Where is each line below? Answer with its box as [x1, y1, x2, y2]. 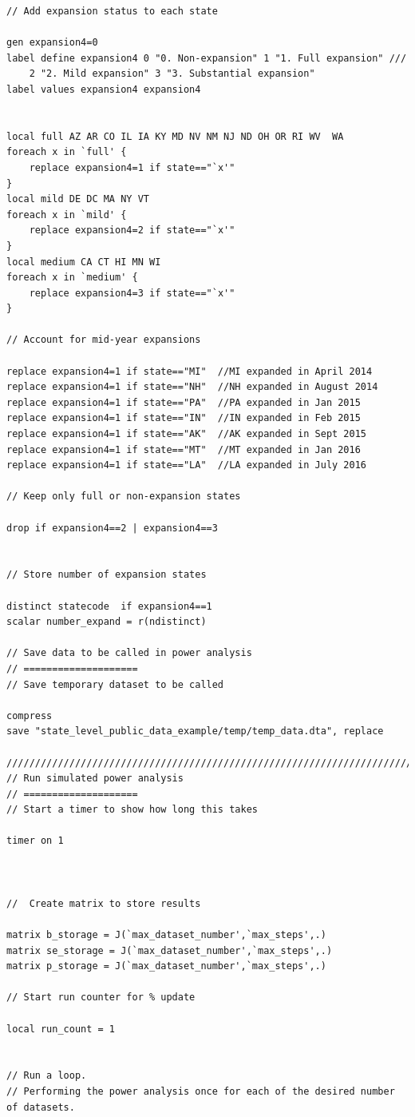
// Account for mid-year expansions [6, 334, 201, 346]
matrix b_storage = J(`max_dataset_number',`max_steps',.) [6, 929, 326, 941]
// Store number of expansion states [6, 569, 207, 581]
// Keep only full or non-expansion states [6, 491, 241, 503]
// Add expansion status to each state [6, 6, 218, 17]
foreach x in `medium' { [6, 272, 138, 284]
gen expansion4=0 [6, 37, 98, 49]
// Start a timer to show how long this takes [6, 804, 258, 816]
